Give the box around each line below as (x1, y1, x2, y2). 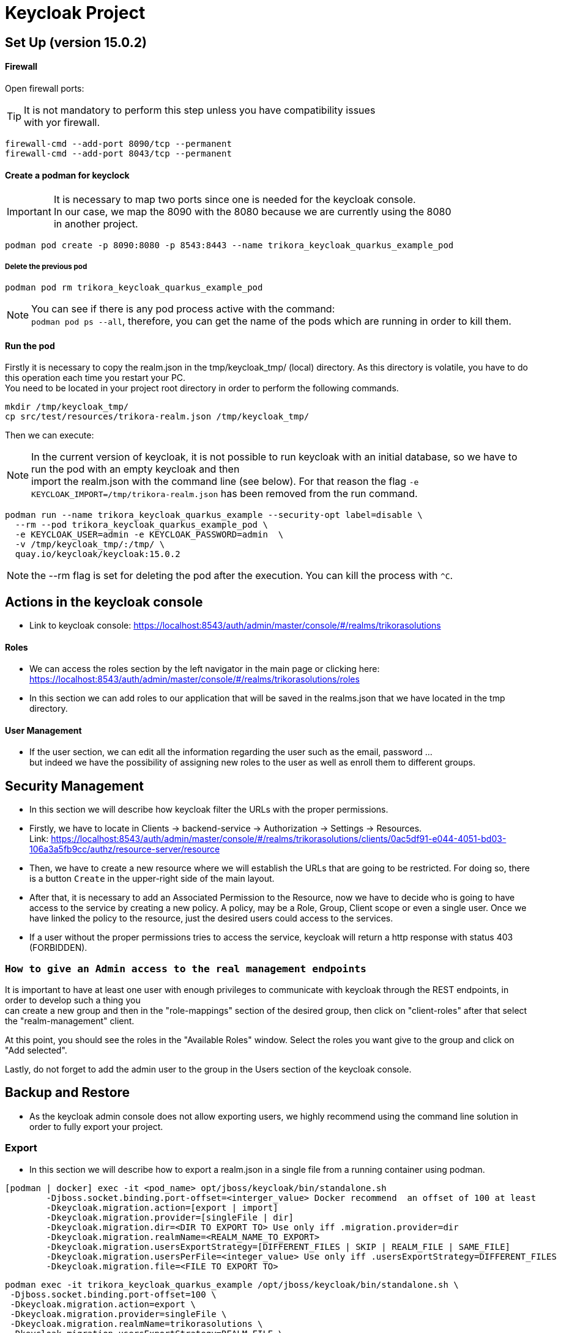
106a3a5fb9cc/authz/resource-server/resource (29, 844, 220, 855)
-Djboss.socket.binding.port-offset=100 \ (10, 1289, 217, 1299)
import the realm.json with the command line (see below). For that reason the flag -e (31, 475, 419, 488)
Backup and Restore (5, 1085, 130, 1101)
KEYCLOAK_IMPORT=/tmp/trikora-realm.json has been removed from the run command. (31, 487, 418, 500)
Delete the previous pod (5, 262, 87, 271)
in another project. (53, 218, 138, 231)
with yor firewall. (24, 116, 100, 128)
